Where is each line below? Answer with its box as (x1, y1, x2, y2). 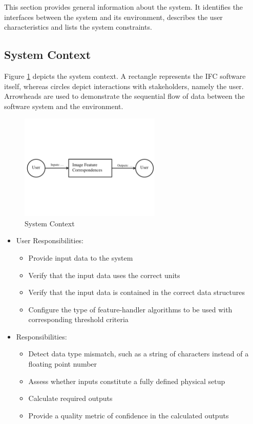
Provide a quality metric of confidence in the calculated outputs (28, 410, 229, 420)
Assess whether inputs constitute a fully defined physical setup (28, 375, 225, 386)
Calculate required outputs (28, 393, 113, 404)
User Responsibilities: (16, 235, 84, 246)
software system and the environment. (4, 100, 123, 111)
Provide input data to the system (28, 252, 133, 263)
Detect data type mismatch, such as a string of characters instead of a (28, 348, 249, 359)
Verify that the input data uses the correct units (28, 269, 180, 280)
